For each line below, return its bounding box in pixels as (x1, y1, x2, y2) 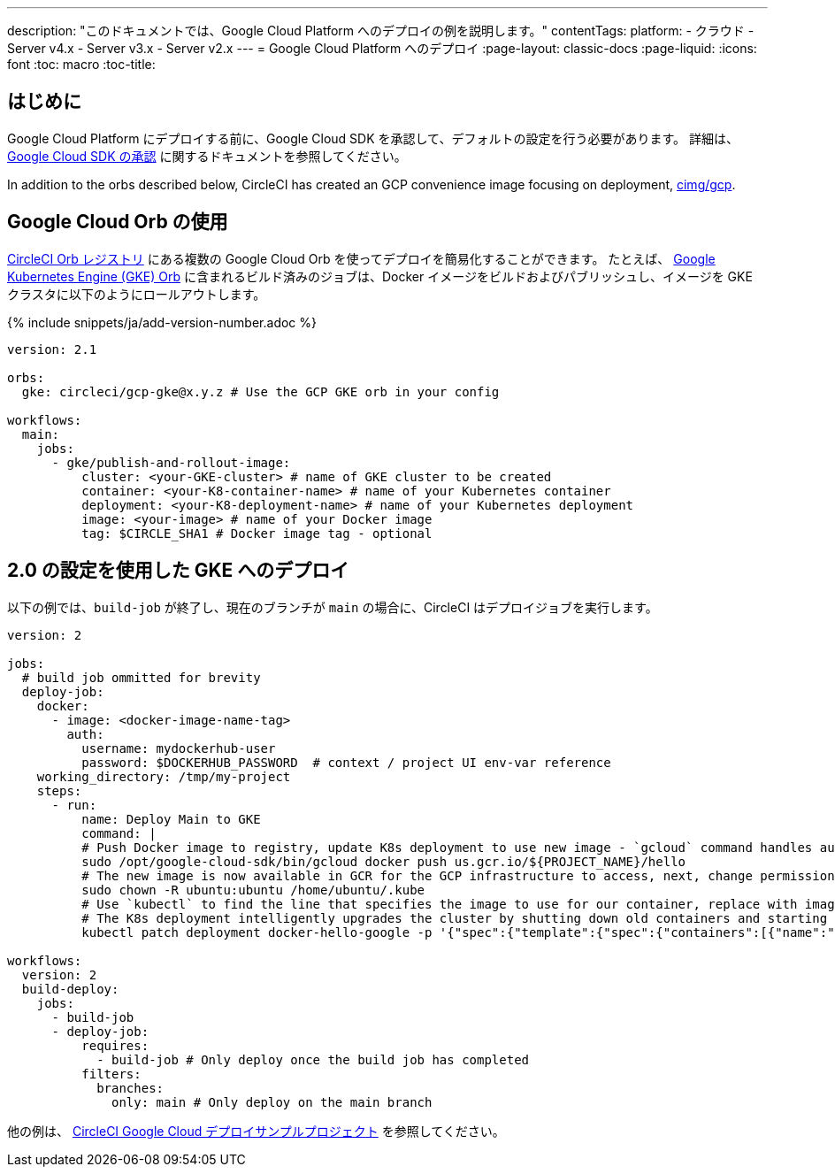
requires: (81, 1038, 149, 1053)
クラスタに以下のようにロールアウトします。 (7, 286, 266, 302)
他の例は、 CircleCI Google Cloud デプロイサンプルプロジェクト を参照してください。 (7, 1123, 505, 1139)
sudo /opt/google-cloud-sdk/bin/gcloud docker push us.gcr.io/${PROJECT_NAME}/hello (81, 854, 686, 869)
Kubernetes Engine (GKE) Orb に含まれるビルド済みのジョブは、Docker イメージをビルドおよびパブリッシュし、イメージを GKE (7, 268, 753, 284)
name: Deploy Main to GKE (81, 811, 261, 826)
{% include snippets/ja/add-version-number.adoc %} (7, 314, 317, 330)
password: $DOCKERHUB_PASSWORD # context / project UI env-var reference (81, 755, 611, 770)
